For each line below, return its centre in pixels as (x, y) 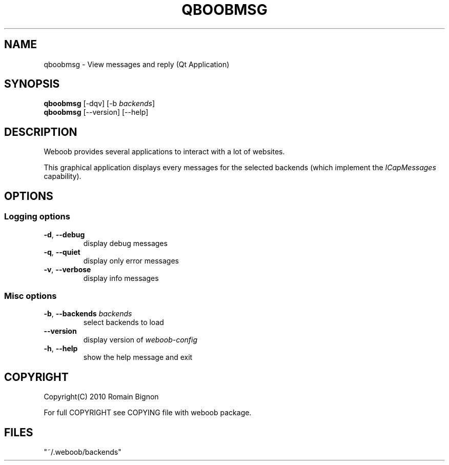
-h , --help (61, 349)
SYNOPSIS (32, 84)
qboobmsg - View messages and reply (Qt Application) (137, 64)
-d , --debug (64, 234)
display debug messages (125, 243)
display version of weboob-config (140, 340)
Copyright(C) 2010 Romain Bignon (101, 397)
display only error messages (131, 260)
